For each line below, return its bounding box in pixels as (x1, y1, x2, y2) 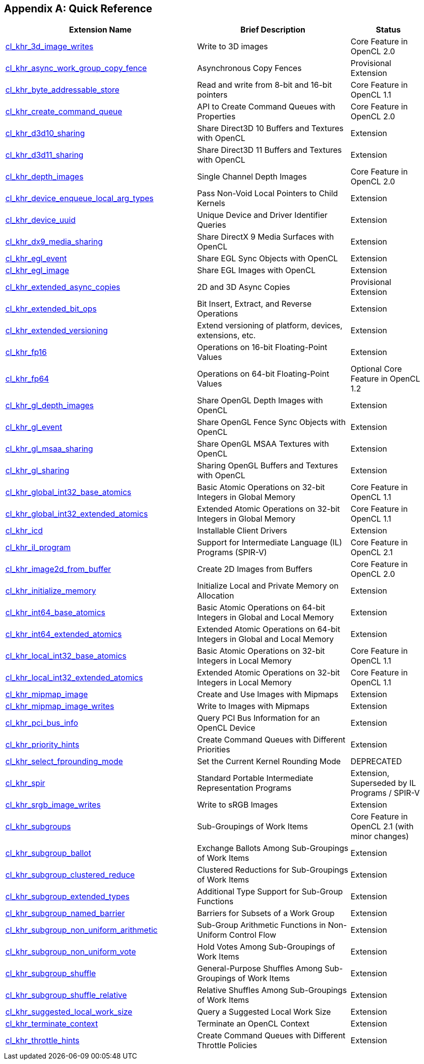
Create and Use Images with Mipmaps (197, 689, 338, 700)
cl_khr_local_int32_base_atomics (5, 651, 127, 661)
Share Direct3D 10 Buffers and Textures (197, 123, 344, 134)
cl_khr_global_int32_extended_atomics (5, 509, 148, 519)
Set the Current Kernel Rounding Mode (197, 756, 341, 767)
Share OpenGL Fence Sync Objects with (197, 417, 346, 427)
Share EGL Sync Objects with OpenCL (197, 253, 338, 264)
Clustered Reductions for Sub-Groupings (197, 865, 348, 875)
